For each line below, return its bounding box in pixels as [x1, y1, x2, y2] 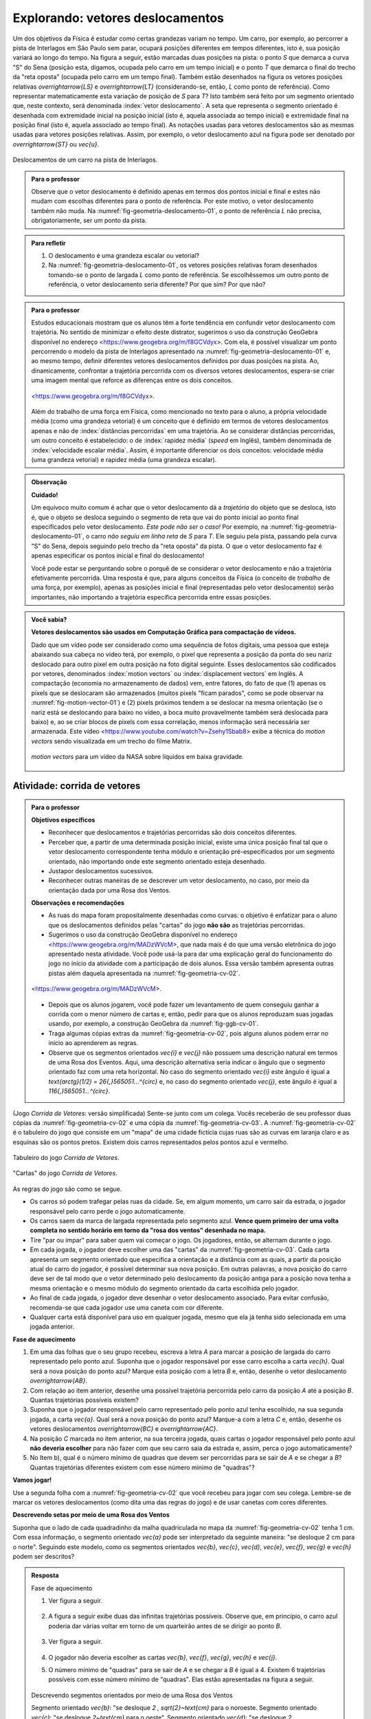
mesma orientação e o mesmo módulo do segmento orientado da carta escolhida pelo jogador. [30, 1284, 299, 1292]
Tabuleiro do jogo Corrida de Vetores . [12, 1154, 120, 1162]
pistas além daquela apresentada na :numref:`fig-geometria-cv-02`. [48, 969, 240, 977]
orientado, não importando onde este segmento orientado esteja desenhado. [48, 857, 267, 866]
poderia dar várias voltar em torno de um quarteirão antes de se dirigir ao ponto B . [48, 1621, 282, 1630]
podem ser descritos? [12, 1552, 75, 1560]
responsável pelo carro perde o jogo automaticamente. [30, 1207, 185, 1215]
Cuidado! [31, 490, 58, 499]
